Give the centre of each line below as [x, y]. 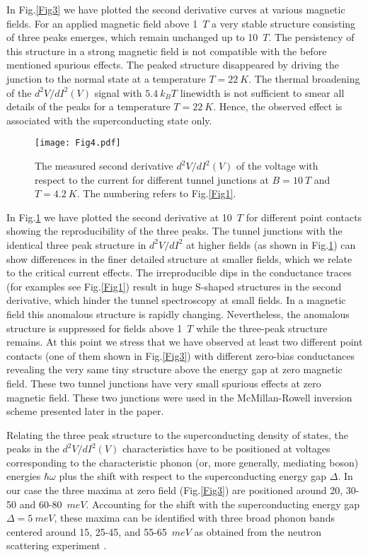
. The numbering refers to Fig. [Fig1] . [156, 193]
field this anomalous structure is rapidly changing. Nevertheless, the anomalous [178, 313]
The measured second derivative [104, 165]
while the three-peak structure [262, 328]
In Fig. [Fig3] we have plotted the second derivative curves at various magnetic [176, 9]
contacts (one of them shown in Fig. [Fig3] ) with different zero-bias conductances [180, 355]
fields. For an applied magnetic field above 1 [102, 23]
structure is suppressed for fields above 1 [94, 328]
